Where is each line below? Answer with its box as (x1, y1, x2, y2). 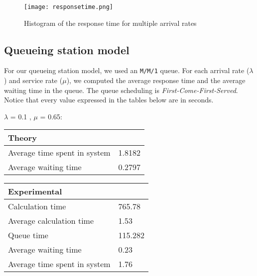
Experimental (8, 185, 62, 197)
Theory (8, 132, 37, 144)
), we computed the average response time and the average (66, 75, 246, 86)
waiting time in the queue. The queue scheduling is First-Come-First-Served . (4, 85, 238, 95)
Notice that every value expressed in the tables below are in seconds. (4, 94, 214, 105)
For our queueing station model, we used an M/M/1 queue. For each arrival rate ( (4, 65, 250, 76)
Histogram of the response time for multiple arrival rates (24, 17, 197, 28)
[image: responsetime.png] (24, 3, 113, 10)
